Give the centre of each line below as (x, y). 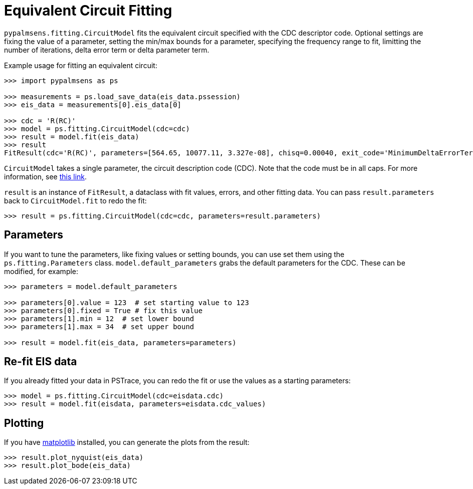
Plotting (24, 423)
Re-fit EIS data (41, 362)
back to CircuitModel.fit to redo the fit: (75, 200)
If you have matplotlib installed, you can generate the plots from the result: (127, 442)
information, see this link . (46, 176)
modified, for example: (41, 271)
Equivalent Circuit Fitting (88, 11)
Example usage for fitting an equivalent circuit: (81, 65)
